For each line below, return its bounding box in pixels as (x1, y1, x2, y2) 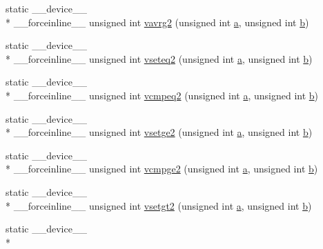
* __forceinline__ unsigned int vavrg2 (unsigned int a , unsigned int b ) (6, 14, 309, 29)
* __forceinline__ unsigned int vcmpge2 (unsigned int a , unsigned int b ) (6, 161, 318, 176)
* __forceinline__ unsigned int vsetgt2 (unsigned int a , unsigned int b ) (6, 198, 312, 212)
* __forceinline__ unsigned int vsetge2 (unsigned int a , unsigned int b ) (6, 125, 313, 139)
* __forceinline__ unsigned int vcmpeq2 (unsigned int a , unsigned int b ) (6, 88, 319, 102)
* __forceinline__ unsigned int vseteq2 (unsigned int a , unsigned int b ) (6, 51, 313, 66)
